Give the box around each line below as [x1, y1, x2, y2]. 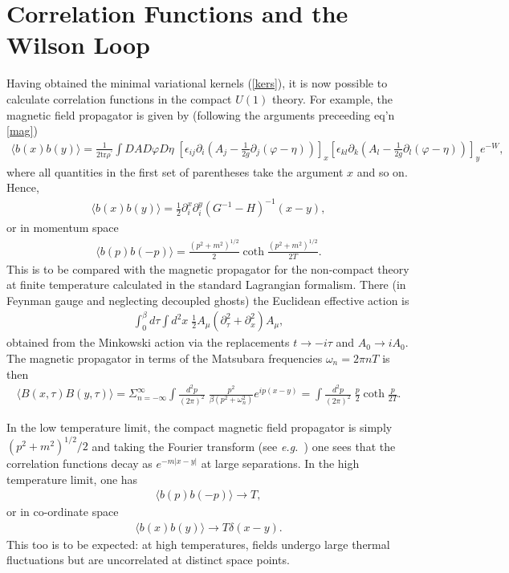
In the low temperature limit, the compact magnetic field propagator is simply [6, 418, 393, 435]
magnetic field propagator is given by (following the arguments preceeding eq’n [6, 106, 395, 123]
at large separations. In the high [201, 455, 360, 472]
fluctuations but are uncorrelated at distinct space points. [6, 551, 290, 568]
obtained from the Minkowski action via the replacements [6, 334, 290, 351]
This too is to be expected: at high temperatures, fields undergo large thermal [6, 535, 390, 552]
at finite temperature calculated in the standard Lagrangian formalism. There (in [6, 276, 406, 293]
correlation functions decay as [6, 455, 153, 472]
